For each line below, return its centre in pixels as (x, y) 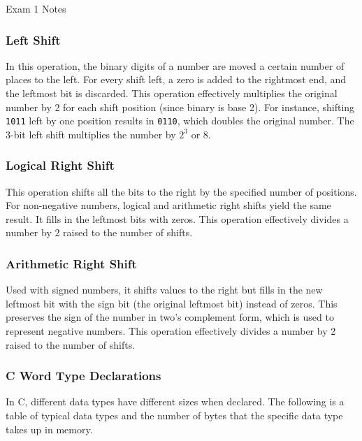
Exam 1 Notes (36, 8)
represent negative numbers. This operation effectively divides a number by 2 (171, 331)
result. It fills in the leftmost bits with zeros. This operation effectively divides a (177, 218)
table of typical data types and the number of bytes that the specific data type (174, 415)
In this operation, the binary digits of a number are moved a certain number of (175, 65)
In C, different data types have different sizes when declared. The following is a (175, 402)
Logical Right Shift (60, 165)
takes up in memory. (49, 429)
